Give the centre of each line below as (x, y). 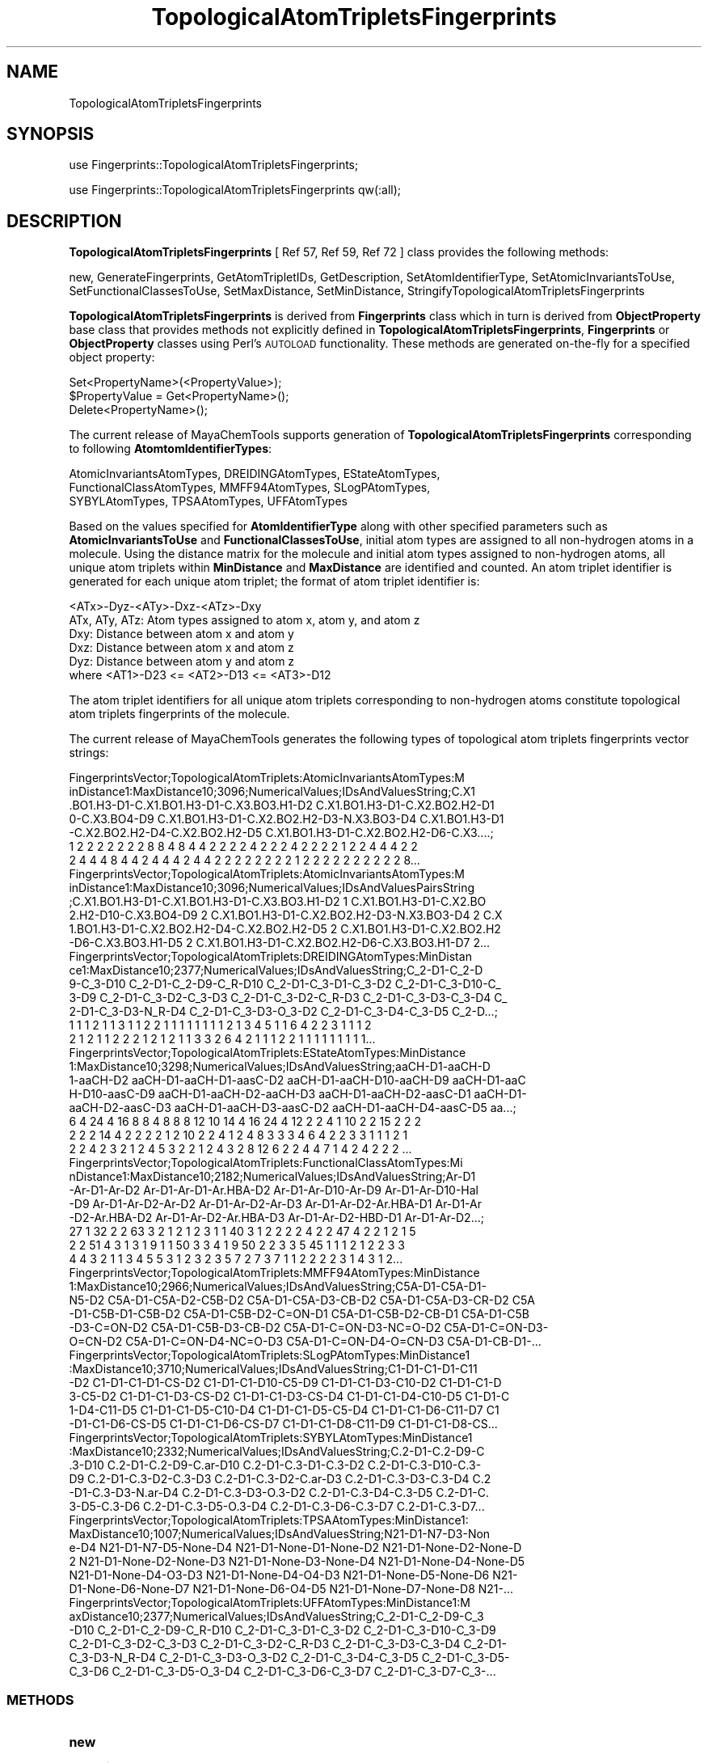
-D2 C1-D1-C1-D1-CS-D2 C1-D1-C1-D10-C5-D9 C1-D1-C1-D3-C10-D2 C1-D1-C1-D (285, 1383)
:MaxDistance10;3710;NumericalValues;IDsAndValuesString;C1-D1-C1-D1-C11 (273, 1369)
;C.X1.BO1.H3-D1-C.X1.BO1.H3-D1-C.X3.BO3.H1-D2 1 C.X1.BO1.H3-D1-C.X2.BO (278, 902)
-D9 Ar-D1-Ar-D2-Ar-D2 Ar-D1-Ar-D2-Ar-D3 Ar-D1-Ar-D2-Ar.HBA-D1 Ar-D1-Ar (275, 1204)
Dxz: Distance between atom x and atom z (181, 648)
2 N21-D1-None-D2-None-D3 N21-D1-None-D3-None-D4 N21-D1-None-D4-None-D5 (297, 1562)
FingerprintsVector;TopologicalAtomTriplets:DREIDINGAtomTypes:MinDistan (270, 957)
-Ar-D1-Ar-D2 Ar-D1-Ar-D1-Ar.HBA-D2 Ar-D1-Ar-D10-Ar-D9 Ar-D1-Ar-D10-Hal (274, 1190)
